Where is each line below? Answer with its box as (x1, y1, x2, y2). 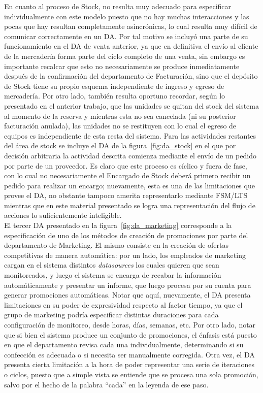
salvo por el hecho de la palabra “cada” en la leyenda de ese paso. (4, 379, 209, 389)
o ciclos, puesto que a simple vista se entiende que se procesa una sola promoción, (4, 369, 258, 379)
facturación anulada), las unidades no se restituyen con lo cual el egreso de (4, 120, 237, 131)
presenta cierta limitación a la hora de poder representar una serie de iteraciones (4, 359, 254, 370)
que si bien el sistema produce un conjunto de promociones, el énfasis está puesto (4, 329, 257, 340)
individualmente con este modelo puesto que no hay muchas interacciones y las (4, 11, 249, 21)
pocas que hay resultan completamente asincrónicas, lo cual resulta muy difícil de (4, 21, 257, 31)
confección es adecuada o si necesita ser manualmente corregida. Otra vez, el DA (4, 349, 255, 359)
